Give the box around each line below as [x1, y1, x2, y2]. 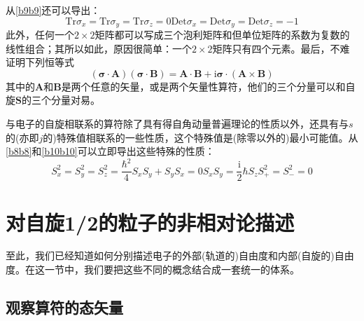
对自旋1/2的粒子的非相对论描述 [6, 207, 295, 236]
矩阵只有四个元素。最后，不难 [212, 41, 350, 55]
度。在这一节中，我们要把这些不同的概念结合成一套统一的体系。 [6, 262, 300, 277]
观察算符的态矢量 [6, 296, 123, 318]
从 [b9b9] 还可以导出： [6, 3, 101, 17]
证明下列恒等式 [6, 55, 74, 69]
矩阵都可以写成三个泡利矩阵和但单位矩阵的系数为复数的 [94, 27, 350, 42]
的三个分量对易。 [21, 93, 100, 107]
